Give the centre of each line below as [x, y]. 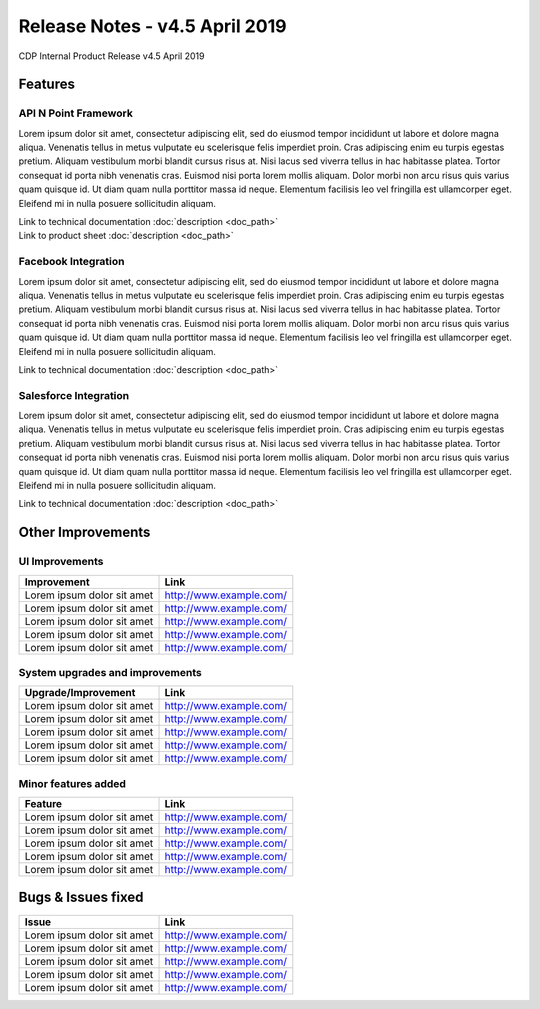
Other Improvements [84, 532]
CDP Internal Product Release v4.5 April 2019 [111, 56]
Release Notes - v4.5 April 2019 [152, 26]
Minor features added [72, 783]
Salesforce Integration [74, 395]
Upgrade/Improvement [80, 693]
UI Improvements [61, 562]
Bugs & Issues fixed [81, 897]
